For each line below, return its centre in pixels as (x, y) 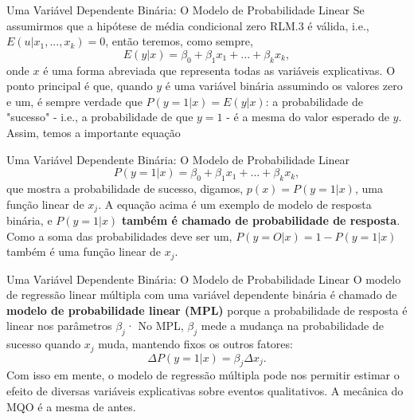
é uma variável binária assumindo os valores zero (284, 86)
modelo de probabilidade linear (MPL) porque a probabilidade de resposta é (207, 310)
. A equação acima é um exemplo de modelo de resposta (235, 204)
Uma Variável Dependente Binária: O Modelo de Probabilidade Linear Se (186, 10)
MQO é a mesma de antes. (71, 406)
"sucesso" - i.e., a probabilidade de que (100, 117)
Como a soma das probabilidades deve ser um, (119, 236)
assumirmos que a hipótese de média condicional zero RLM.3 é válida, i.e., (188, 25)
